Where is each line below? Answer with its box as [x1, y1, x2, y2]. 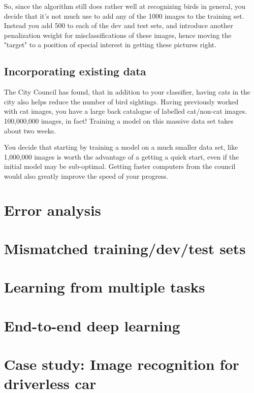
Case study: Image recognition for [4, 354, 239, 374]
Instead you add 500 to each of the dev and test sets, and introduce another [4, 20, 233, 31]
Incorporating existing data [4, 64, 146, 79]
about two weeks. [4, 125, 56, 135]
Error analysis [4, 199, 101, 220]
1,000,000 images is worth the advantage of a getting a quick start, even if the [4, 151, 239, 162]
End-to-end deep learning [4, 315, 180, 335]
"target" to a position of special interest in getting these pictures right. [4, 39, 217, 50]
